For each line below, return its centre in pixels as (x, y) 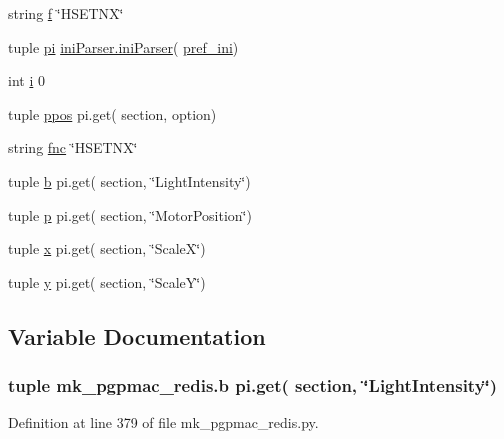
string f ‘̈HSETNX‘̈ (66, 13)
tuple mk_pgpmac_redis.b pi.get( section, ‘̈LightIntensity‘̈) (253, 385)
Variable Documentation (137, 335)
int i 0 (26, 80)
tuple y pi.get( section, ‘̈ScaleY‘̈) (107, 281)
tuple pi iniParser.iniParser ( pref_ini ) (123, 46)
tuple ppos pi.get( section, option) (112, 113)
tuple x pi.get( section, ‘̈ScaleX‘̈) (107, 248)
